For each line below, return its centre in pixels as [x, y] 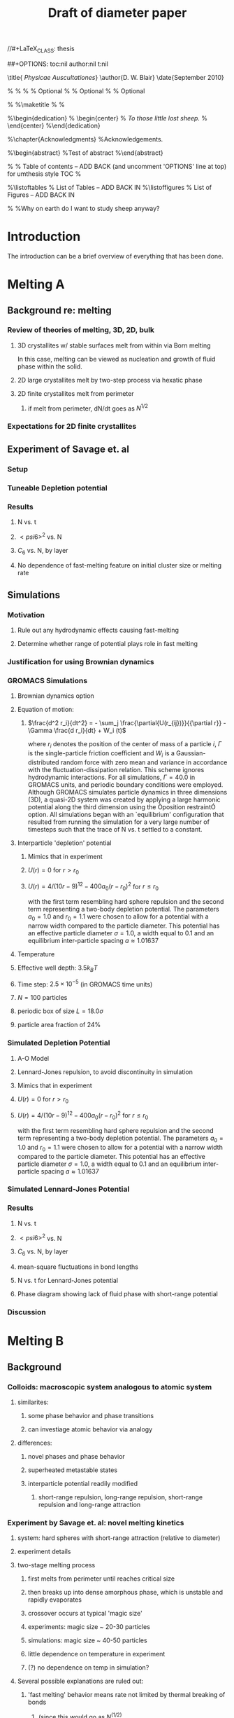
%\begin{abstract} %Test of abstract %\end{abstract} [85, 153]
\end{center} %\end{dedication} [54, 125]
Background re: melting [59, 310]
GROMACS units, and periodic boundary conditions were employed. [125, 784]
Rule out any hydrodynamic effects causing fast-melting [98, 630]
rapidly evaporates [55, 1600]
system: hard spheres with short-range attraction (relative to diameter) [119, 1538]
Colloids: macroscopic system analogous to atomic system [110, 1387]
